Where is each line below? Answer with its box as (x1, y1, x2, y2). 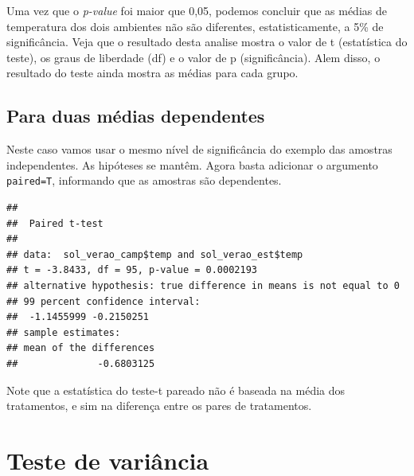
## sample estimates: (6, 326, 121, 338)
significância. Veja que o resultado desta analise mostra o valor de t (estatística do (6, 33, 408, 50)
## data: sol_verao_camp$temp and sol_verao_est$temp (6, 248, 303, 260)
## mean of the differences (6, 342, 155, 354)
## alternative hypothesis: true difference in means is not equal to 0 (6, 279, 400, 291)
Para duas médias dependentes (6, 103, 265, 128)
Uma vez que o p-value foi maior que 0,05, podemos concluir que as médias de (6, 2, 387, 18)
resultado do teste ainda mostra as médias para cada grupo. (6, 64, 299, 81)
